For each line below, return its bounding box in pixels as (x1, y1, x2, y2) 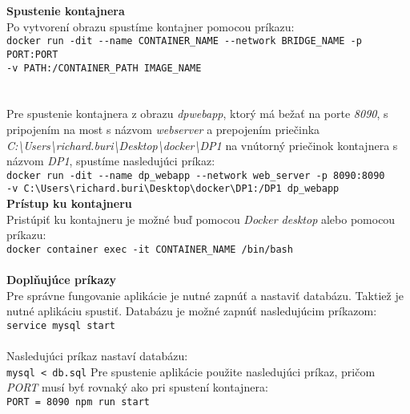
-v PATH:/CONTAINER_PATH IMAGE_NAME (6, 62, 202, 74)
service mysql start (6, 319, 116, 331)
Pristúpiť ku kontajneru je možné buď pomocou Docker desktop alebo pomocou (6, 210, 396, 227)
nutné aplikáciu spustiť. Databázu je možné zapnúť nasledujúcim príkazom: (6, 302, 377, 319)
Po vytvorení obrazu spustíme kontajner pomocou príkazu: (6, 18, 295, 34)
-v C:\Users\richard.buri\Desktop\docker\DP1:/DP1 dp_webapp (6, 183, 340, 195)
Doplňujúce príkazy (6, 271, 117, 288)
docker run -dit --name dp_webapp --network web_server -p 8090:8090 (6, 169, 385, 181)
